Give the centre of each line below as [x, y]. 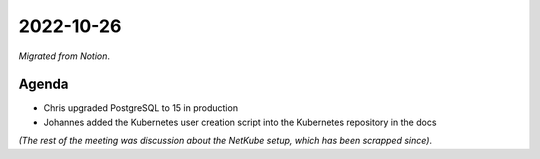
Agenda [43, 84]
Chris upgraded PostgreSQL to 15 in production [141, 108]
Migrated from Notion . [64, 56]
